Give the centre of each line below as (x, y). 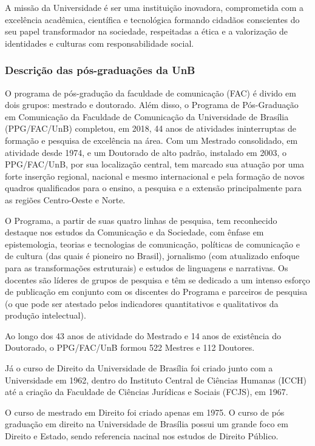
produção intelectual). (46, 315)
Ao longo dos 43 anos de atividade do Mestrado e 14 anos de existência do (143, 335)
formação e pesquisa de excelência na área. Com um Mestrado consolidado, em (151, 140)
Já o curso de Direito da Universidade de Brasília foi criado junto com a (139, 368)
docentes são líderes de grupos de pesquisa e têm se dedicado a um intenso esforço (157, 279)
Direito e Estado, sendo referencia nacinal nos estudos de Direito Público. (142, 436)
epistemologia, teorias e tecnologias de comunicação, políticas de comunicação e (152, 244)
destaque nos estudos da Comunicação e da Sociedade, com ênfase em (134, 232)
